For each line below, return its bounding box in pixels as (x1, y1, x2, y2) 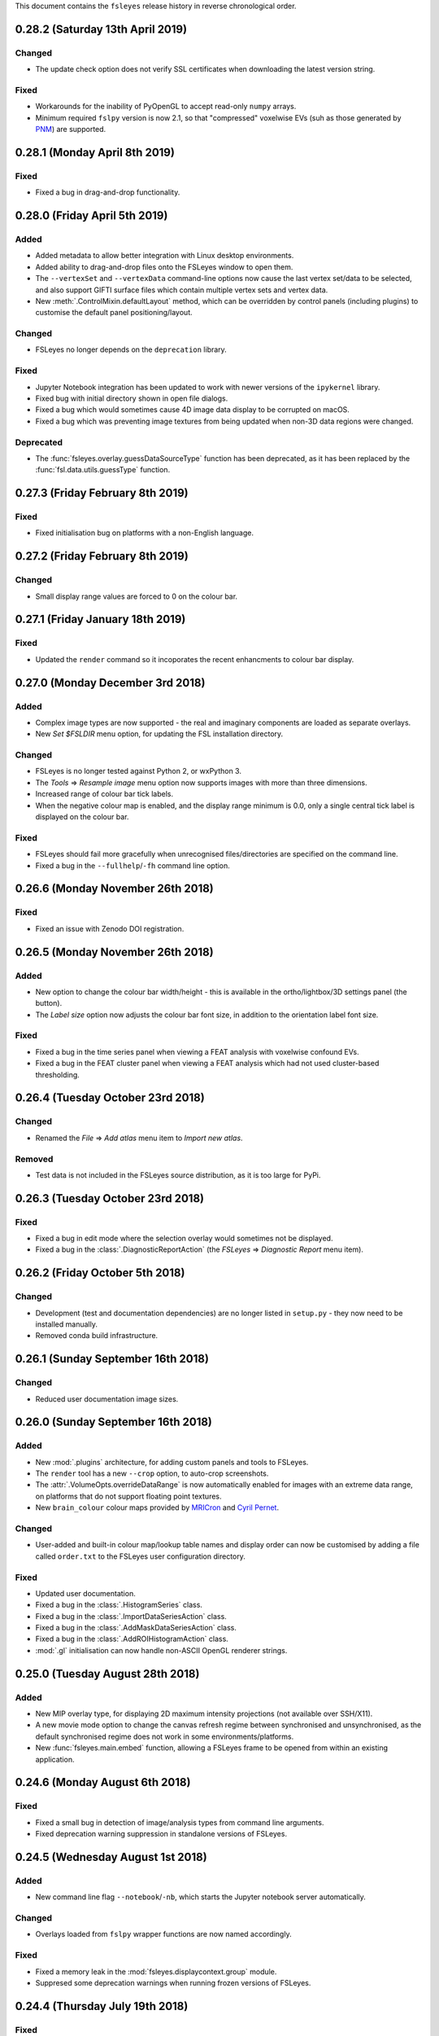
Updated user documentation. (35, 1588, 136, 1598)
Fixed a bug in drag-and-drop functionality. (35, 187, 180, 197)
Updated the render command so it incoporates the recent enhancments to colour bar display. (35, 654, 354, 664)
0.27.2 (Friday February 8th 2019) (15, 550, 189, 564)
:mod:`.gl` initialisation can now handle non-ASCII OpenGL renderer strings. (35, 1645, 288, 1655)
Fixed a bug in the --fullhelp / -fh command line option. (35, 860, 231, 871)
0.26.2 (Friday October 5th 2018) (15, 1266, 185, 1280)
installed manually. (35, 1319, 98, 1329)
